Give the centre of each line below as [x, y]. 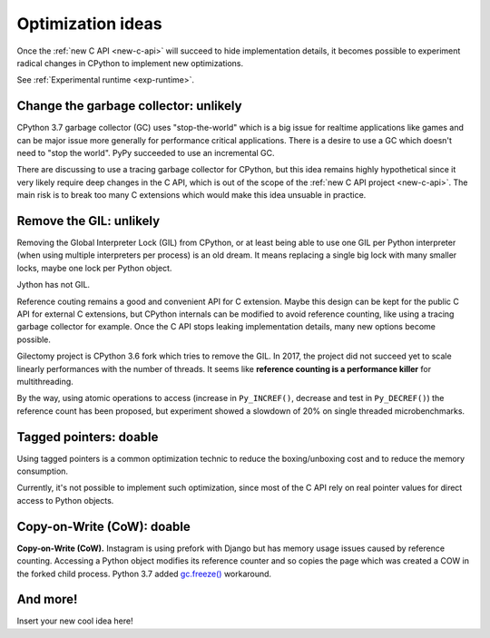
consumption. [42, 471]
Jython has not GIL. [54, 285]
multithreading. [45, 382]
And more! [47, 599]
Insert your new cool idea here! [75, 621]
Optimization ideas [89, 24]
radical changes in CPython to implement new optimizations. [130, 63]
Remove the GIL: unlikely [88, 221]
